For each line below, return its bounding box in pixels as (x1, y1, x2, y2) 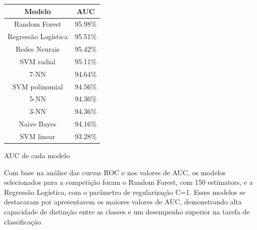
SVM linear (20, 131, 55, 141)
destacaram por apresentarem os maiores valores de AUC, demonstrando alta (4, 196, 242, 207)
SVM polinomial (12, 81, 63, 91)
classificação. (4, 216, 43, 226)
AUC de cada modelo (4, 150, 70, 161)
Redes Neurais (16, 44, 60, 54)
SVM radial (20, 56, 56, 66)
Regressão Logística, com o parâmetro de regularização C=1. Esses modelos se (4, 186, 246, 197)
